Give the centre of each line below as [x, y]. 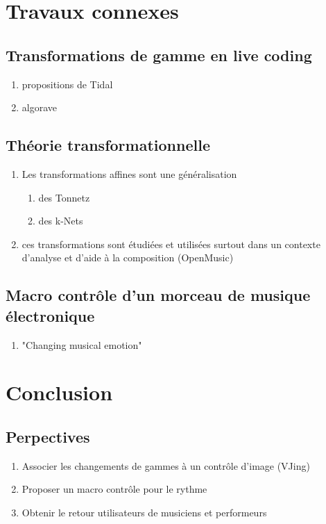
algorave [40, 107]
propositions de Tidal [67, 84]
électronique [50, 315]
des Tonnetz [64, 197]
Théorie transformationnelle [108, 145]
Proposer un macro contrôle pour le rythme [114, 489]
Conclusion [59, 392]
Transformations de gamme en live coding [159, 55]
